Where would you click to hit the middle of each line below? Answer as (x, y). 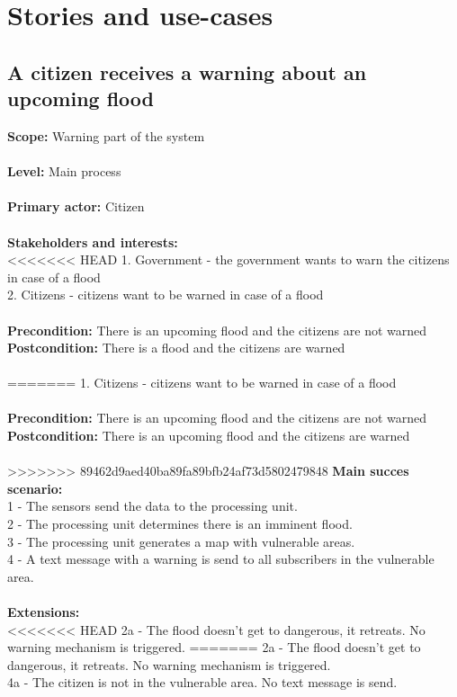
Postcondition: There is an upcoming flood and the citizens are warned (209, 436)
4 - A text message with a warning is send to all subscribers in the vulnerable (221, 559)
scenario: (35, 488)
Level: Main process (64, 171)
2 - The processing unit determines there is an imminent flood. (180, 524)
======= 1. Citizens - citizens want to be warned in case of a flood (202, 383)
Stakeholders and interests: (93, 241)
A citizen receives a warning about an (187, 71)
